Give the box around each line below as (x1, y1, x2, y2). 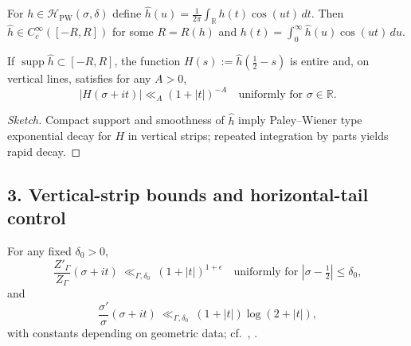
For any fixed (7, 242, 72, 259)
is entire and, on (290, 52, 370, 69)
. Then (311, 5, 344, 21)
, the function (114, 52, 181, 69)
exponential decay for (7, 127, 112, 144)
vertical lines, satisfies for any (7, 70, 151, 87)
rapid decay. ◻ (7, 142, 81, 159)
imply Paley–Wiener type (238, 111, 362, 128)
